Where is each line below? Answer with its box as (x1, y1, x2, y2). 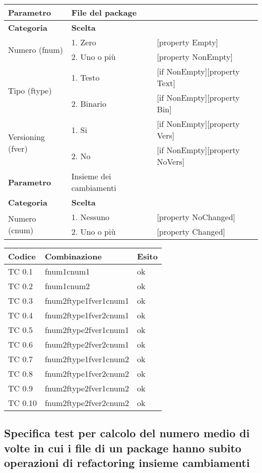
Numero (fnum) (8, 43, 63, 55)
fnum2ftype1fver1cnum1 (44, 295, 129, 306)
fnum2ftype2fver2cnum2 (44, 397, 129, 409)
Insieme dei (71, 170, 111, 182)
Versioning (8, 131, 45, 143)
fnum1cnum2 (44, 280, 90, 292)
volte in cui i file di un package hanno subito (4, 440, 241, 455)
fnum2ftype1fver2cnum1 (44, 309, 129, 321)
